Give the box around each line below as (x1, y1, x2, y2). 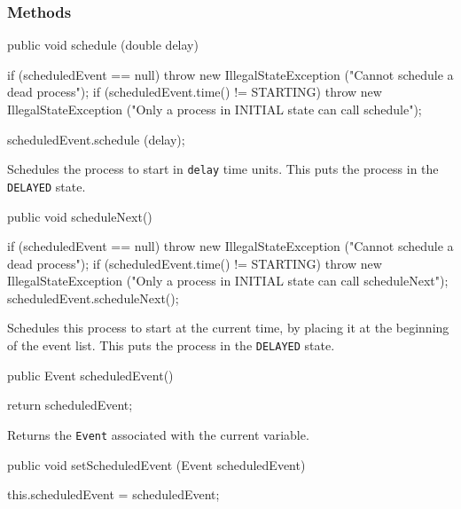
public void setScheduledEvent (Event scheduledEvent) (7, 455, 306, 474)
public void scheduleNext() (7, 207, 152, 225)
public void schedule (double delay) (7, 35, 199, 54)
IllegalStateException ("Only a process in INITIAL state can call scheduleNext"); (7, 271, 449, 290)
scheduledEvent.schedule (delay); (7, 129, 185, 148)
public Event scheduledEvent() (7, 365, 174, 384)
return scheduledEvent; (7, 395, 133, 414)
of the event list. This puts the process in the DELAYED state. (7, 336, 335, 355)
